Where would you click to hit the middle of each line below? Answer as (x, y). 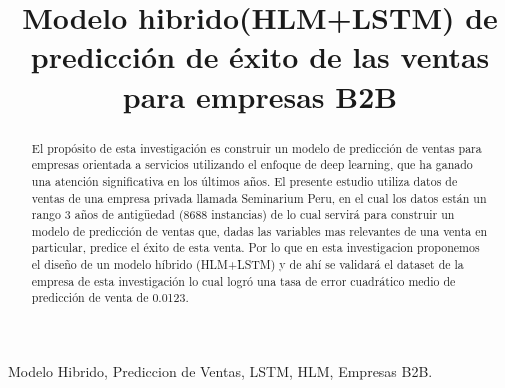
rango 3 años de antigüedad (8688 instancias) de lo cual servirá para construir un (243, 214)
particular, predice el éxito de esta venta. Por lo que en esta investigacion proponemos (255, 247)
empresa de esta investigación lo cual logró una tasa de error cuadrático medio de (243, 280)
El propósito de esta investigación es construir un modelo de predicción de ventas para (256, 147)
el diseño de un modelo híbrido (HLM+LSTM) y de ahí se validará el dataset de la (247, 264)
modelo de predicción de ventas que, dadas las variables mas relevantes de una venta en (259, 230)
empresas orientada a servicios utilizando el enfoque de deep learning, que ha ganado (252, 164)
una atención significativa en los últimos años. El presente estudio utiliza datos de (244, 180)
